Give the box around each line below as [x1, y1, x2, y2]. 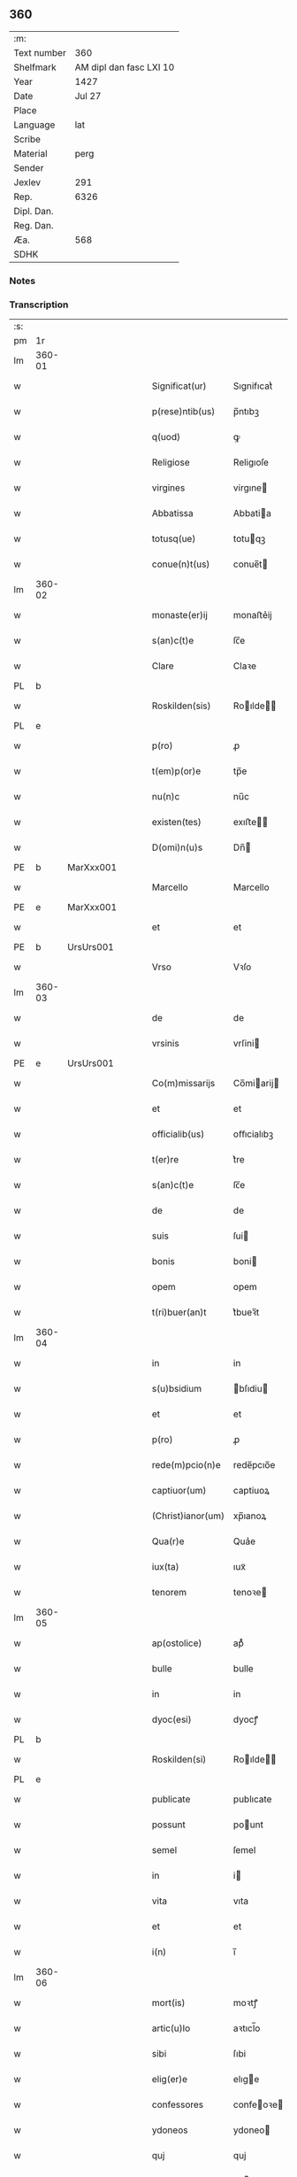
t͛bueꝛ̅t [232, 1306, 260, 1318]
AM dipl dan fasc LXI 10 [74, 61, 175, 73]
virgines [151, 482, 186, 494]
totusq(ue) [151, 533, 196, 545]
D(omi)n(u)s [151, 841, 203, 853]
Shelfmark [13, 61, 57, 73]
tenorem [151, 1586, 187, 1599]
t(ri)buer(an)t [151, 1306, 207, 1318]
